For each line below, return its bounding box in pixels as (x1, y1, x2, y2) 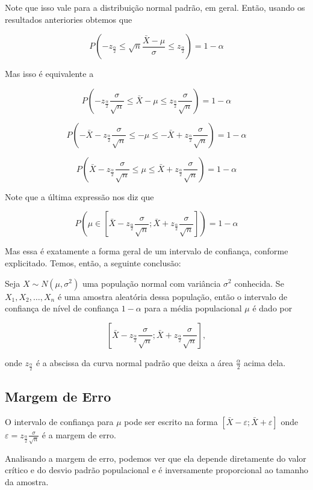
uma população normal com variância (82, 277, 221, 289)
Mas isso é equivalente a (5, 67, 94, 80)
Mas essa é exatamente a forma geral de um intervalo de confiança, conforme (5, 245, 288, 257)
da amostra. (5, 475, 49, 488)
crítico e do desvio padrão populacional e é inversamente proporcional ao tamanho (5, 464, 308, 476)
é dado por (252, 302, 293, 314)
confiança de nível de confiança (5, 302, 119, 314)
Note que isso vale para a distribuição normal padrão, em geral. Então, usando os (5, 1, 305, 13)
